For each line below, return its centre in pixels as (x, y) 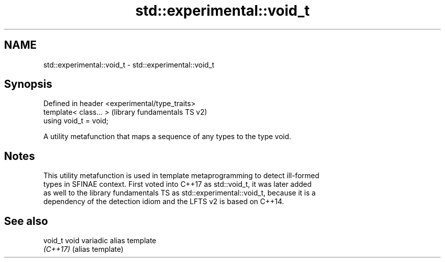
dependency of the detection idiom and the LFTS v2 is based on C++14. (164, 202)
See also (26, 221)
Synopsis (28, 84)
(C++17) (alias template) (84, 249)
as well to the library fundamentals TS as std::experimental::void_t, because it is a (180, 193)
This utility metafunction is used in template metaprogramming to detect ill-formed (181, 176)
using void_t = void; (76, 121)
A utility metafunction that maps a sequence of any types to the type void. (167, 137)
